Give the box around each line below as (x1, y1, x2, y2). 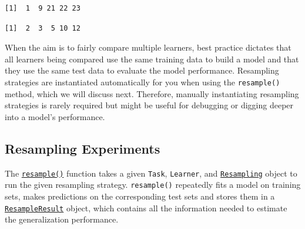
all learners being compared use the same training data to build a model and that (5, 52, 299, 65)
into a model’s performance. (5, 110, 105, 122)
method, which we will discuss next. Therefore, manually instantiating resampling (5, 87, 299, 99)
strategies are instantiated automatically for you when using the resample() (5, 75, 280, 88)
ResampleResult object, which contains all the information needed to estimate (5, 201, 287, 214)
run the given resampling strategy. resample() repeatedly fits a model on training (5, 178, 301, 191)
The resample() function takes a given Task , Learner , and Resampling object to (5, 167, 297, 179)
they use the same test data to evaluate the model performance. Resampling (5, 64, 279, 77)
